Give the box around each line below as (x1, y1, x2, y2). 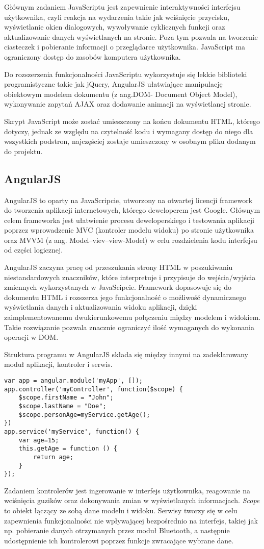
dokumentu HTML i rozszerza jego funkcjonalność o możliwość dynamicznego (4, 291, 247, 302)
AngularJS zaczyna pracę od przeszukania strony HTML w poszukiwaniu (4, 262, 233, 272)
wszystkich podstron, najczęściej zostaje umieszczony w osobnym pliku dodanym (4, 136, 256, 146)
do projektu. (4, 145, 43, 156)
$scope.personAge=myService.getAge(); (18, 411, 150, 418)
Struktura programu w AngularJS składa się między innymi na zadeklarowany (4, 348, 248, 359)
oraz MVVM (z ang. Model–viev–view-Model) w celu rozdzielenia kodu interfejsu (4, 234, 257, 245)
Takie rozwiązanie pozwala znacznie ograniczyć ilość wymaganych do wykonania (4, 321, 254, 332)
